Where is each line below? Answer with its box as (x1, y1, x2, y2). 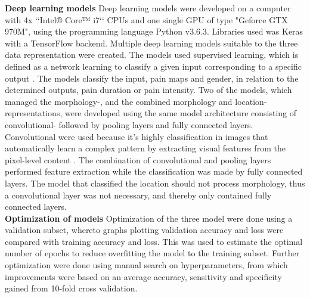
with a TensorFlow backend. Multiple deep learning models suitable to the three (5, 36, 298, 49)
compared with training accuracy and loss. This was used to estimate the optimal (5, 235, 303, 247)
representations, (5, 107, 63, 119)
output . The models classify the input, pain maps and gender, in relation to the (5, 72, 299, 84)
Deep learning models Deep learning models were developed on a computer (5, 2, 291, 14)
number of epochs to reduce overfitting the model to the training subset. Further (5, 247, 300, 259)
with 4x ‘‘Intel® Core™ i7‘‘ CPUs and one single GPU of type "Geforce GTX (5, 13, 288, 26)
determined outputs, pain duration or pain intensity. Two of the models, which (5, 83, 292, 96)
